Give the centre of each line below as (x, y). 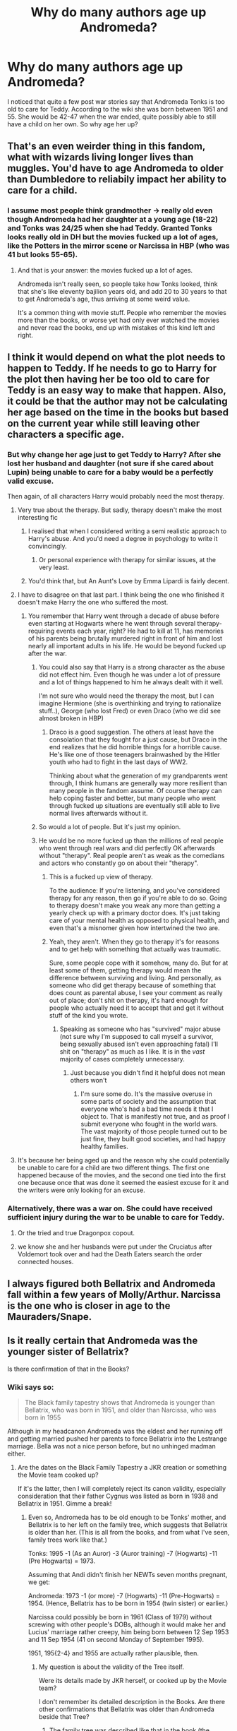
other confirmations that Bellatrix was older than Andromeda (127, 1709)
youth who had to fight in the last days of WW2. (119, 762)
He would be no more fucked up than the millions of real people (131, 840)
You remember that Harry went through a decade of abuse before (124, 616)
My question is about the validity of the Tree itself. (111, 1667)
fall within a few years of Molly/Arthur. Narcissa (114, 1295)
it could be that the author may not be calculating (117, 401)
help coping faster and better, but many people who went (133, 798)
